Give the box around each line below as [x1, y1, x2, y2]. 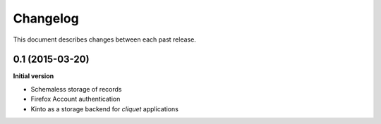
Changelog [13, 11, 79, 26]
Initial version [13, 72, 54, 80]
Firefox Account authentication [30, 95, 121, 104]
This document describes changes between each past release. [13, 35, 197, 44]
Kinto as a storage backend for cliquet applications [30, 104, 179, 113]
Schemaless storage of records [30, 85, 122, 93]
